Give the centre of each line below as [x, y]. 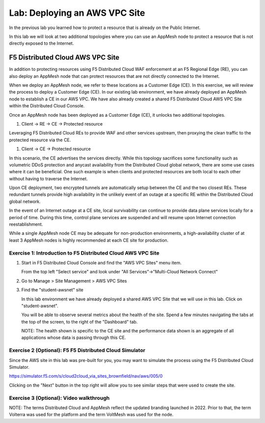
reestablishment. [26, 225]
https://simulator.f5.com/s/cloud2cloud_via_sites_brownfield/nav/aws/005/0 [86, 376]
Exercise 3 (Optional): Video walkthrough [59, 398]
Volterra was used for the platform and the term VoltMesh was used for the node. [91, 415]
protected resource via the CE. [40, 140]
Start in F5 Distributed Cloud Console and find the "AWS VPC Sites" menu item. [101, 262]
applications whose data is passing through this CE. [74, 338]
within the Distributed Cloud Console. [47, 106]
